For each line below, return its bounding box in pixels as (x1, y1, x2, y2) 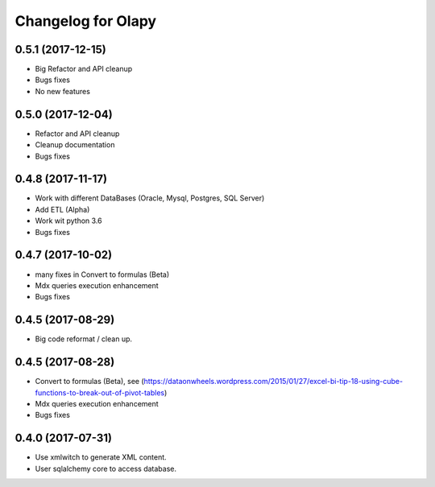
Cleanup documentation (35, 140, 115, 150)
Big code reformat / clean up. (35, 334, 133, 344)
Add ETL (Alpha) (35, 204, 90, 214)
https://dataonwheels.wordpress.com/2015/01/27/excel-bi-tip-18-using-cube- (143, 377, 403, 386)
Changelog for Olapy (14, 12, 157, 30)
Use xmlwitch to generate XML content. (35, 452, 167, 462)
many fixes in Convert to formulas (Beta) (35, 270, 170, 279)
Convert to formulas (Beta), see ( (35, 377, 144, 386)
